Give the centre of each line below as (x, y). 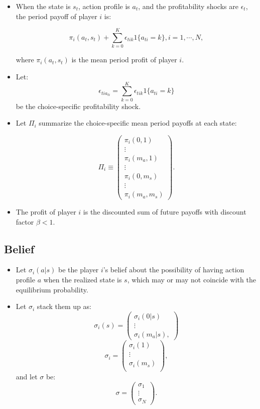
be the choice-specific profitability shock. (78, 106)
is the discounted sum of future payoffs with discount (165, 212)
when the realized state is (83, 280)
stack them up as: (64, 306)
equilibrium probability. (52, 289)
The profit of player (46, 212)
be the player (79, 270)
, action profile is (104, 6)
